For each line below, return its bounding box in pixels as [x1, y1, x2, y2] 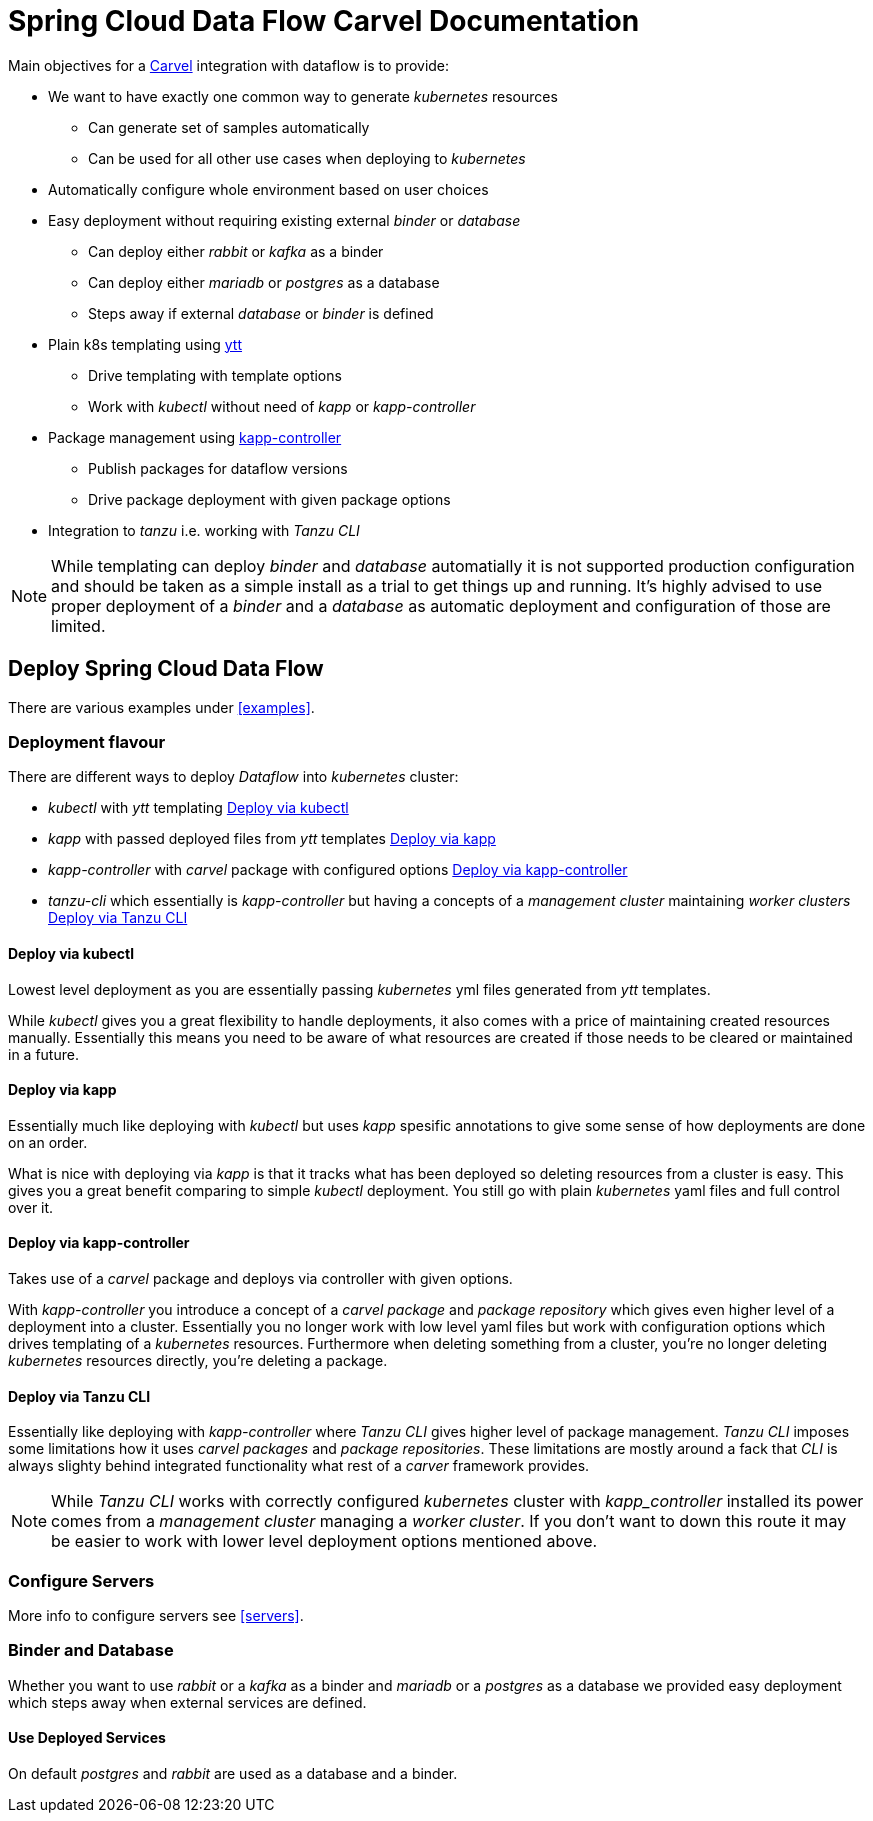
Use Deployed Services [8, 1729, 166, 1747]
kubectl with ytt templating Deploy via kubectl [48, 799, 349, 817]
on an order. [8, 1133, 88, 1151]
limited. [51, 615, 106, 636]
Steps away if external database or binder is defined [88, 304, 434, 322]
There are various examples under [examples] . [8, 698, 315, 716]
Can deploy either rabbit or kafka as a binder [88, 242, 384, 260]
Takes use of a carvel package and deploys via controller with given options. [8, 1270, 513, 1287]
